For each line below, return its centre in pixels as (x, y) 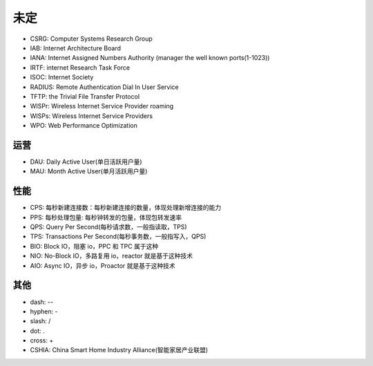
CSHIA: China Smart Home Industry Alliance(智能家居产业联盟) (119, 350)
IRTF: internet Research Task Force (80, 67)
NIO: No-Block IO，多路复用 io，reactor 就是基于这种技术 (112, 256)
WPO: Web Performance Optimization (84, 126)
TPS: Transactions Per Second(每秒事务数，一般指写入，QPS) (118, 237)
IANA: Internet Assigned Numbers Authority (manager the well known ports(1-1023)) (150, 58)
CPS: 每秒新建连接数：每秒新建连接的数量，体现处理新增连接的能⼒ (126, 208)
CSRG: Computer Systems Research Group (92, 39)
